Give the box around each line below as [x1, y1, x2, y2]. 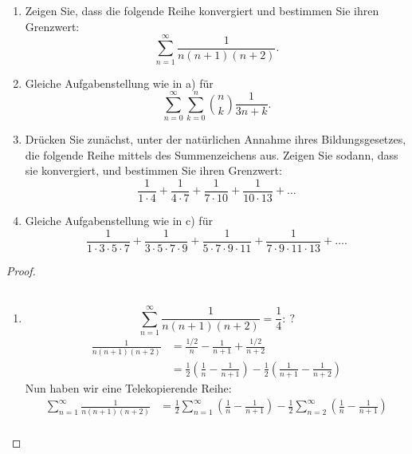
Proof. [6, 262, 36, 278]
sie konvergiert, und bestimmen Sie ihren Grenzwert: [25, 162, 282, 179]
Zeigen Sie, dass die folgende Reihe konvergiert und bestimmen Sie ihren [25, 2, 379, 19]
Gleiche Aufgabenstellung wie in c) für [25, 212, 213, 229]
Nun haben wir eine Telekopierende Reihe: [25, 379, 232, 396]
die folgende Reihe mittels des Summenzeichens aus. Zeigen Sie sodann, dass [25, 146, 398, 163]
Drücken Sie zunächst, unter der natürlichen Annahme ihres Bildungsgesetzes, [25, 131, 406, 148]
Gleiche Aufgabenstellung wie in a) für [25, 74, 214, 91]
